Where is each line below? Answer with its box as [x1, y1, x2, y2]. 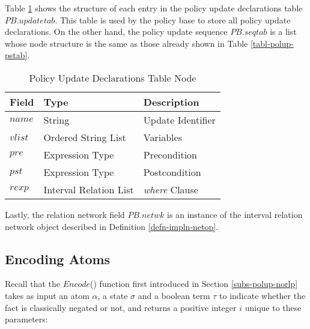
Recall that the [5, 277, 60, 290]
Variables [143, 130, 182, 144]
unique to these [245, 301, 302, 313]
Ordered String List [43, 130, 126, 144]
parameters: [5, 313, 48, 325]
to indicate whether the [219, 289, 306, 301]
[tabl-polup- [250, 37, 294, 49]
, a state [97, 289, 128, 301]
